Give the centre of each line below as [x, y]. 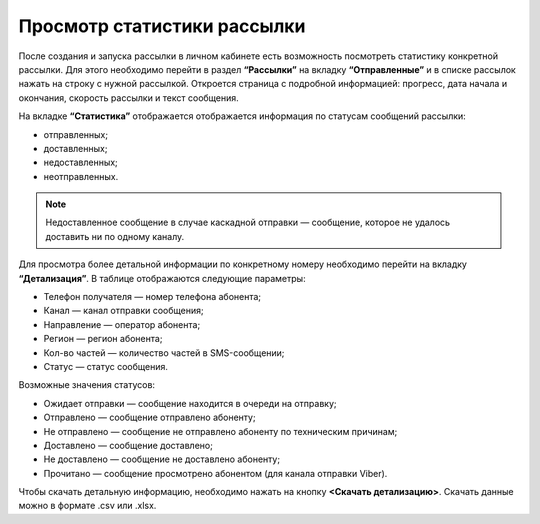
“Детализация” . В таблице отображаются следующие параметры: [162, 278]
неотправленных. [81, 176]
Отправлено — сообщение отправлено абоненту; [149, 417]
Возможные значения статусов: [86, 385]
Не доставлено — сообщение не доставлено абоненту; [161, 459]
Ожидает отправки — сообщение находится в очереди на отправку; [190, 403]
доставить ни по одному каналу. [115, 236]
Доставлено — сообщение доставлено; [128, 445]
